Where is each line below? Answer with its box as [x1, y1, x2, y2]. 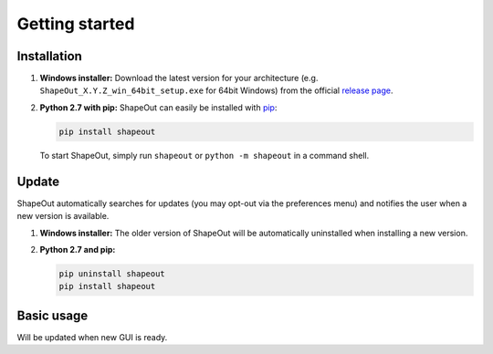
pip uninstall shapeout [58, 268, 166, 278]
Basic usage [16, 307, 89, 323]
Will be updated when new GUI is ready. [16, 331, 168, 342]
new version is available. [16, 211, 110, 222]
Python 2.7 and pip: [39, 244, 116, 255]
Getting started [16, 14, 135, 34]
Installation [16, 48, 82, 64]
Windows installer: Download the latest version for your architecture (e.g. [39, 73, 319, 84]
